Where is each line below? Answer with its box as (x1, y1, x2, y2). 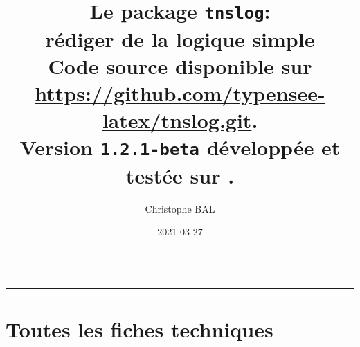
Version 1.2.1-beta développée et (19, 133, 341, 161)
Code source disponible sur (48, 51, 312, 80)
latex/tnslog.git (102, 106, 252, 134)
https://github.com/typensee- (35, 78, 325, 107)
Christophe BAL (145, 201, 215, 215)
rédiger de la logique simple (45, 24, 315, 53)
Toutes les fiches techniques (6, 314, 273, 343)
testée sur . (125, 161, 235, 189)
